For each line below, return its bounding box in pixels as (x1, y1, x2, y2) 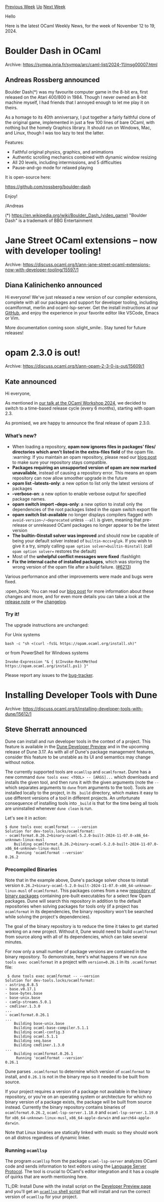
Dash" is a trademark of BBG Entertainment (5, 218, 93, 223)
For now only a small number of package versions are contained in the (5, 949, 147, 954)
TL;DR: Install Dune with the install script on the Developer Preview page (5, 1183, 151, 1189)
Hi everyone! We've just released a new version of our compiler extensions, (5, 294, 158, 300)
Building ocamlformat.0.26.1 (14, 1051, 73, 1056)
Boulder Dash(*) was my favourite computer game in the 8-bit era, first (5, 89, 148, 95)
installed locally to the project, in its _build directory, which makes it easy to (5, 790, 159, 795)
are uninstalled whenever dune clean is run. (5, 805, 93, 811)
